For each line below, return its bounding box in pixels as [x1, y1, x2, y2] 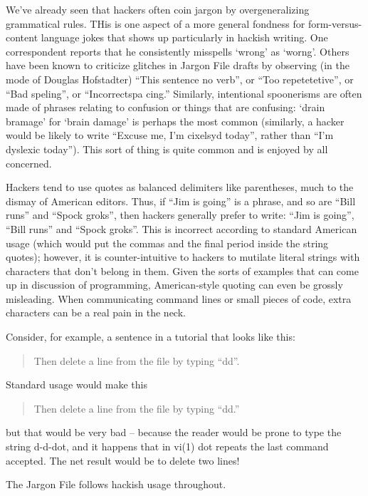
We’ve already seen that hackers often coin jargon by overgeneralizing [6, 2, 310, 16]
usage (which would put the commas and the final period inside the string [6, 235, 329, 250]
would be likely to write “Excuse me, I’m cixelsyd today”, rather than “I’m [6, 128, 334, 143]
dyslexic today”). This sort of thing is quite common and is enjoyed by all [6, 141, 328, 156]
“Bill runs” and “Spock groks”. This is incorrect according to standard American [6, 221, 357, 236]
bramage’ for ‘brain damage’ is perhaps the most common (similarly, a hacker [6, 113, 345, 128]
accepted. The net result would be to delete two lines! [6, 453, 240, 467]
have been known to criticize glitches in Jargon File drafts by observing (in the [6, 58, 349, 73]
